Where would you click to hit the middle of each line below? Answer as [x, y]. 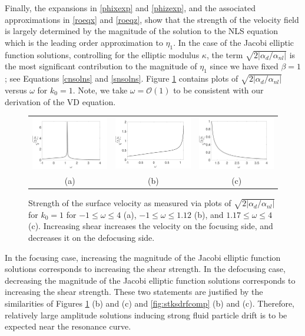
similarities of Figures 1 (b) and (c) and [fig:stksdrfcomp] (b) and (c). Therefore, [150, 303]
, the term [225, 54]
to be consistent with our [218, 90]
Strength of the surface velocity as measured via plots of [130, 203]
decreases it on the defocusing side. [92, 238]
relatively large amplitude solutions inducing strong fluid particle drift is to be [146, 315]
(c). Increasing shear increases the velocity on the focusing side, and [151, 226]
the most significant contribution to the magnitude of [101, 66]
